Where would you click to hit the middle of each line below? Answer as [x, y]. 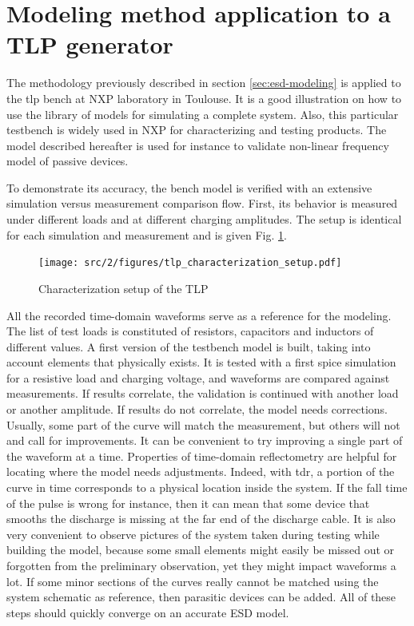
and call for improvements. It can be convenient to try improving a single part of [205, 440]
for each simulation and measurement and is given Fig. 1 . [147, 234]
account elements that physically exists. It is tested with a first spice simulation [201, 362]
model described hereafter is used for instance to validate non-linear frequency [198, 145]
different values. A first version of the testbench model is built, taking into [189, 346]
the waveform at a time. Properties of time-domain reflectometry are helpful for [202, 456]
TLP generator [90, 44]
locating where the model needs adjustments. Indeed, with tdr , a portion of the [201, 471]
